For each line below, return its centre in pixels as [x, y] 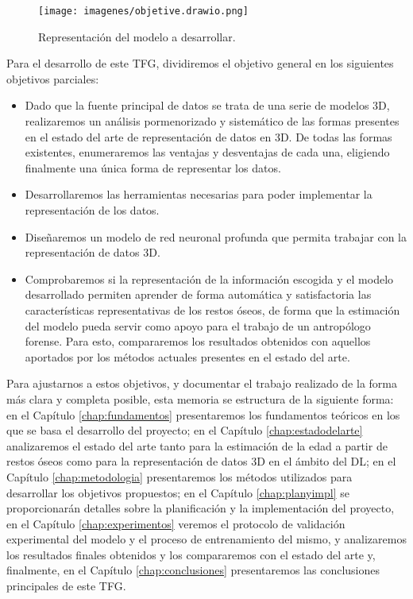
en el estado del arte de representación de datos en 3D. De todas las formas [208, 136]
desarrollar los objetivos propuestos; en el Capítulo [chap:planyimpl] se [178, 492]
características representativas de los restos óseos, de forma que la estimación [212, 309]
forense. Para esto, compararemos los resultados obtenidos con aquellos [198, 341]
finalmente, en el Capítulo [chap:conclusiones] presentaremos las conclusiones [193, 570]
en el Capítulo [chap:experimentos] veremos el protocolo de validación [176, 523]
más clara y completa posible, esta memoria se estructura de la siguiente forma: [200, 398]
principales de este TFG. [66, 586]
